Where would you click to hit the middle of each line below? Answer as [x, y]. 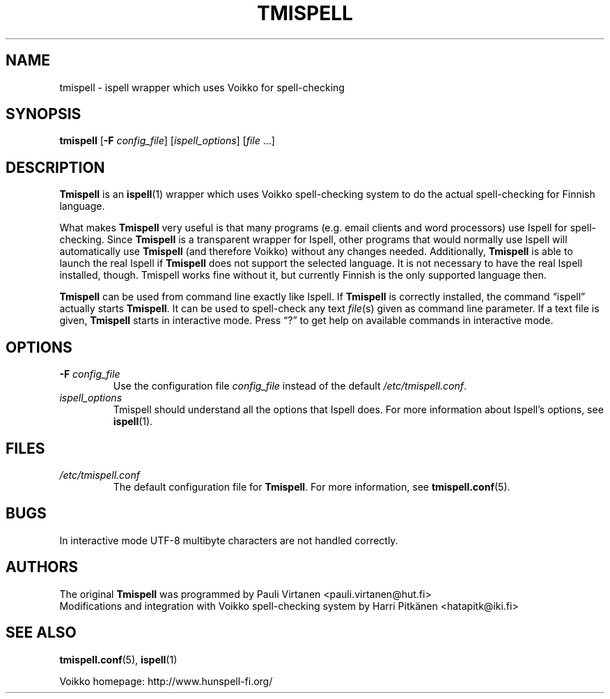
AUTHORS [42, 567]
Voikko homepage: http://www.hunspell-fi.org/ [166, 681]
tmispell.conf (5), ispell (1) [118, 659]
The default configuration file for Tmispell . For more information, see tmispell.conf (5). [312, 486]
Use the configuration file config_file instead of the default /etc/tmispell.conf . [290, 386]
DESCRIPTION [55, 167]
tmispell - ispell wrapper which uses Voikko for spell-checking [202, 87]
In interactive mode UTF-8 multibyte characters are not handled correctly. [229, 540]
